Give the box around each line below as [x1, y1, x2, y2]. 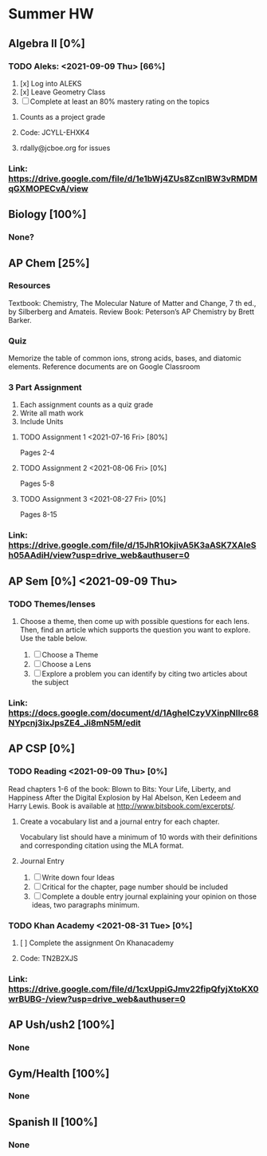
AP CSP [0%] [8, 742, 76, 756]
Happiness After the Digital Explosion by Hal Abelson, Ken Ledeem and [8, 793, 241, 802]
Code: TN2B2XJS [19, 953, 78, 963]
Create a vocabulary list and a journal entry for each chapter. [19, 816, 220, 826]
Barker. [8, 315, 32, 324]
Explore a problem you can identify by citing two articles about [41, 669, 248, 678]
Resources [8, 280, 51, 292]
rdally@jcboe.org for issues [19, 143, 111, 153]
